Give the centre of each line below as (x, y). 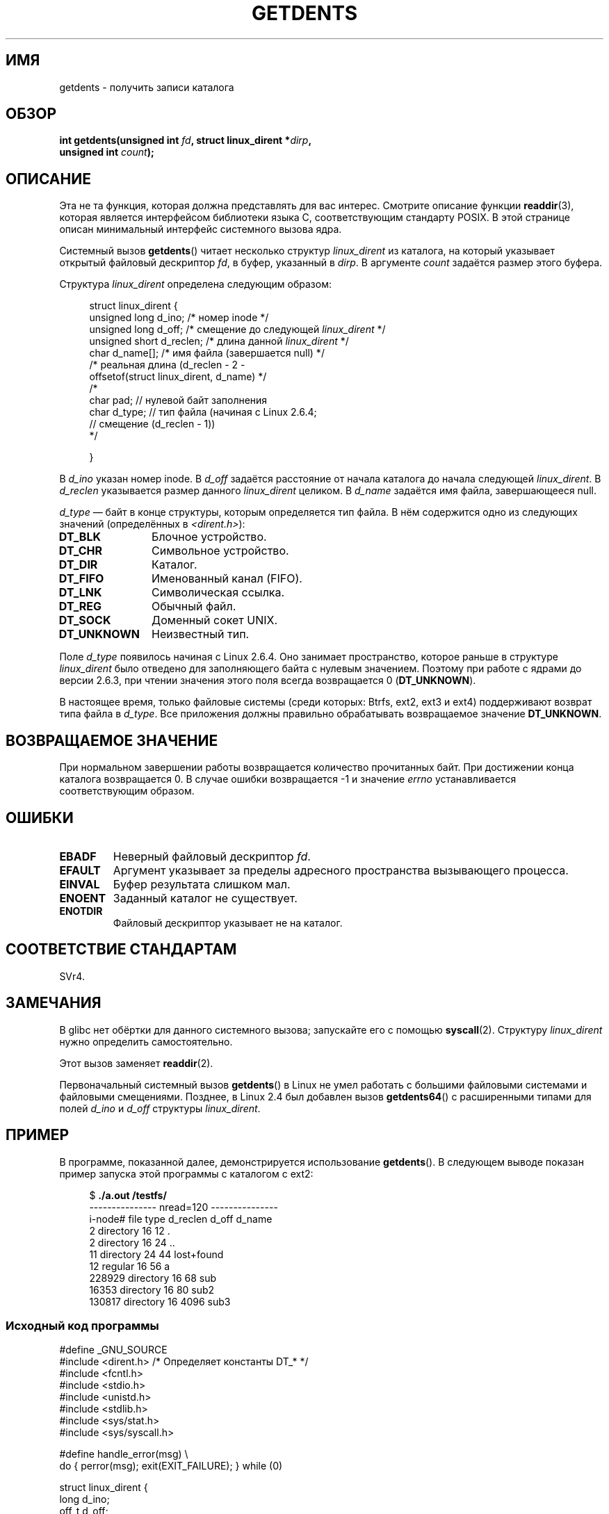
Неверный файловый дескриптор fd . (212, 856)
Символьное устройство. (220, 551)
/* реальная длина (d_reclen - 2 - (167, 365)
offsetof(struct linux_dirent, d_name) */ (178, 377)
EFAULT (80, 870)
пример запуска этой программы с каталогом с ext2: (186, 1173)
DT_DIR (78, 565)
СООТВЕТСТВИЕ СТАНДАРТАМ (121, 950)
